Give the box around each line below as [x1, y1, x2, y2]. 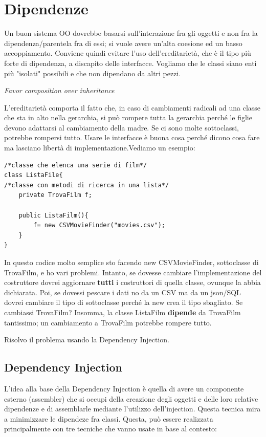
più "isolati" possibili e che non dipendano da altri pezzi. [4, 68, 181, 78]
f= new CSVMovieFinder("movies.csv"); [33, 222, 165, 229]
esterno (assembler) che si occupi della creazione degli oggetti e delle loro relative [4, 393, 258, 404]
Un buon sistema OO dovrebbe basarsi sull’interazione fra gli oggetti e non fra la [4, 28, 258, 38]
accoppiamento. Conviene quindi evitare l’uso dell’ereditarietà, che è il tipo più [4, 48, 251, 58]
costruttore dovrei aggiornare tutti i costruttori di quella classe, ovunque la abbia [4, 277, 261, 288]
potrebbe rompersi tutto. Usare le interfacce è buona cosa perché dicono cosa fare [4, 132, 260, 143]
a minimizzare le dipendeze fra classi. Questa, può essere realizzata [4, 413, 213, 424]
